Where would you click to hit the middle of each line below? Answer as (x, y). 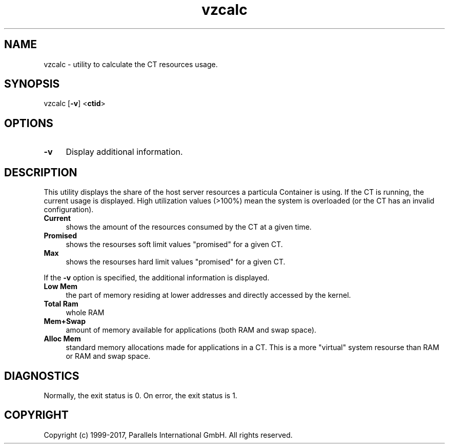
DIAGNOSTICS (42, 376)
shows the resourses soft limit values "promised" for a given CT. (174, 245)
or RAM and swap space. (108, 356)
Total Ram (61, 304)
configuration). (69, 210)
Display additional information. (124, 152)
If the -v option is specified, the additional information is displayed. (157, 278)
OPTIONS (29, 123)
